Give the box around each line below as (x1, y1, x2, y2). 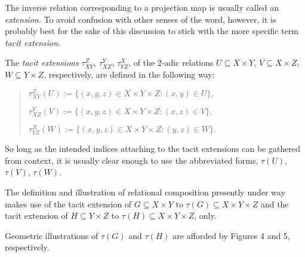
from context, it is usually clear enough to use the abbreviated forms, (5, 154, 258, 166)
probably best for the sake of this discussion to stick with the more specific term (5, 25, 298, 37)
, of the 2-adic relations (128, 56, 214, 69)
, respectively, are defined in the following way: (44, 68, 215, 80)
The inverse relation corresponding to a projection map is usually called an (5, 1, 279, 13)
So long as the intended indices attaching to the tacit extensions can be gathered (5, 142, 300, 155)
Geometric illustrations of (5, 229, 98, 241)
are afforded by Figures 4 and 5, (172, 229, 290, 241)
